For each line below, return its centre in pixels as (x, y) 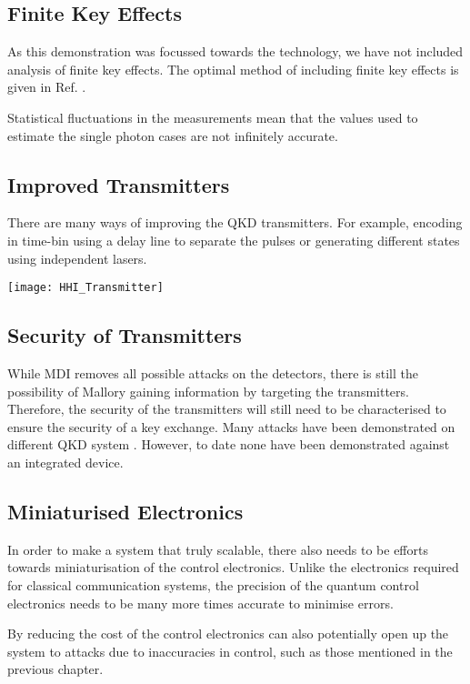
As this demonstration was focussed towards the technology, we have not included (235, 51)
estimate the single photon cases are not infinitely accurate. (173, 135)
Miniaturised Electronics (125, 511)
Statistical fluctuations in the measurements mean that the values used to (213, 117)
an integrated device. (65, 462)
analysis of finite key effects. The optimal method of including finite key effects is (233, 69)
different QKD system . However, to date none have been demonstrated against (229, 444)
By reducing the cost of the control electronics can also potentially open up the (228, 634)
